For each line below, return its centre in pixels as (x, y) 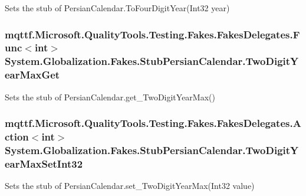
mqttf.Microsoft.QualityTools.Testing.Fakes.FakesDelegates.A (153, 123)
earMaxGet (32, 75)
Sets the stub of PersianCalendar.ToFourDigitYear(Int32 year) (117, 8)
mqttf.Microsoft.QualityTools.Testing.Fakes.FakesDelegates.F (152, 34)
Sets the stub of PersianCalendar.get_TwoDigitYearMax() (110, 97)
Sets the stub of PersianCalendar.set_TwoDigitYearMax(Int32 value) (130, 186)
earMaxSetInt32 (44, 163)
